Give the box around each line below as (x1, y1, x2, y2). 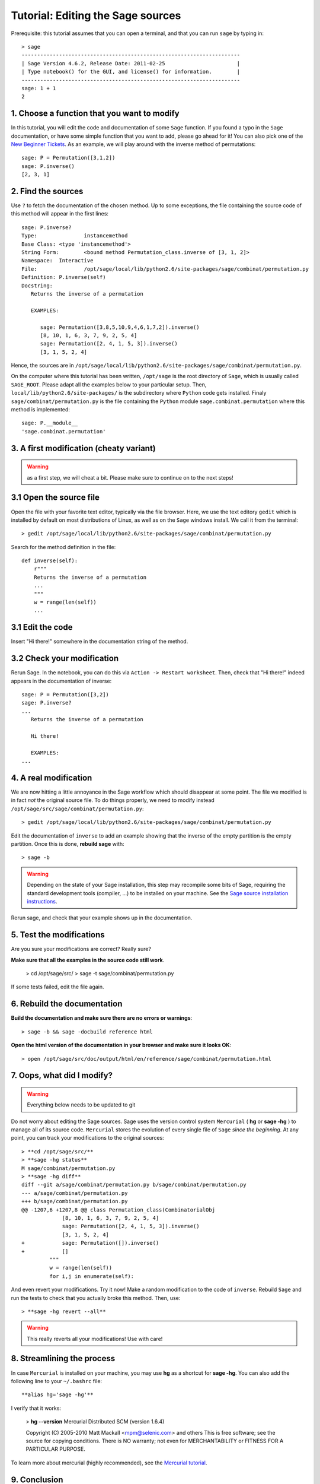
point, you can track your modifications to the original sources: (11, 1134, 164, 1141)
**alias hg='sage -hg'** (21, 1391, 94, 1398)
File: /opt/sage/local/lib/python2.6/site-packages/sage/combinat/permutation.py (21, 265, 309, 272)
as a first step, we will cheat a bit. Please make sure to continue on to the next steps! (27, 474, 233, 481)
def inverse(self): (21, 557, 78, 564)
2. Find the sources (11, 186, 84, 196)
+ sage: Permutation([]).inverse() (21, 1239, 159, 1247)
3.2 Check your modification (11, 654, 119, 664)
